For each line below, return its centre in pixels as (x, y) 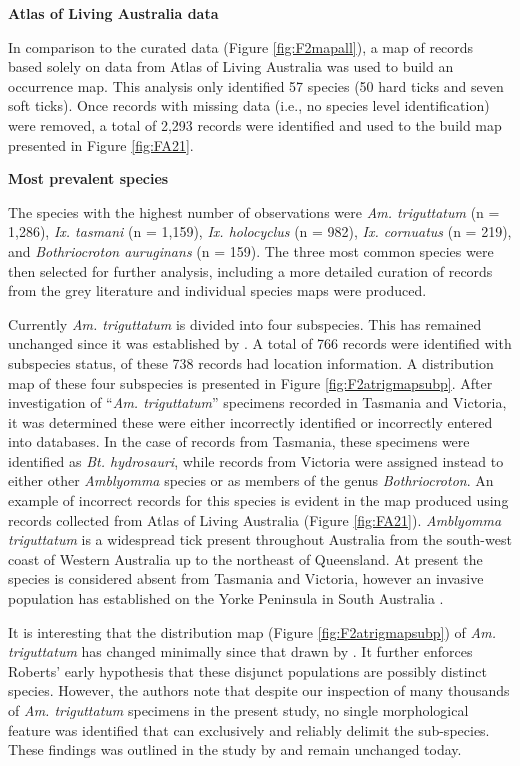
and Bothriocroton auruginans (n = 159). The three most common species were (251, 250)
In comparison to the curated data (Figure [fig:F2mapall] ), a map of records (241, 46)
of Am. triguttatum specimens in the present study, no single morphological (238, 710)
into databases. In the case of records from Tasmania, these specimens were (239, 441)
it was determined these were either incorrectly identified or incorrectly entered (250, 421)
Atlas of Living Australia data (113, 13)
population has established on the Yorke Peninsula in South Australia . (226, 598)
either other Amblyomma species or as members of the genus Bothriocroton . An (251, 480)
